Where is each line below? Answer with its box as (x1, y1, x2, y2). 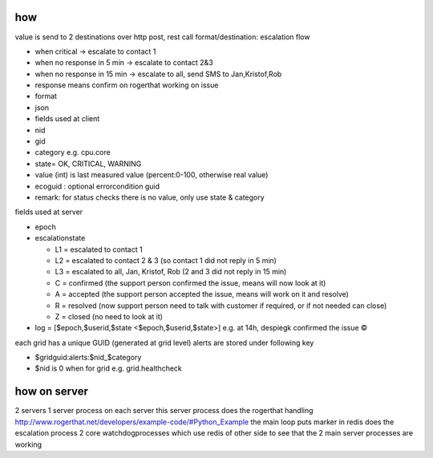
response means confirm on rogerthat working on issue (34, 80, 219, 90)
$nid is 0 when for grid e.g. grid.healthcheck (34, 363, 182, 373)
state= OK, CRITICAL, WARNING (34, 159, 142, 168)
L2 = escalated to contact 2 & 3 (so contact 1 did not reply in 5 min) (55, 255, 277, 265)
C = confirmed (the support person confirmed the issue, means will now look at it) (55, 278, 326, 288)
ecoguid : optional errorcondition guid (34, 181, 160, 191)
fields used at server (14, 207, 83, 217)
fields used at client (34, 114, 100, 124)
